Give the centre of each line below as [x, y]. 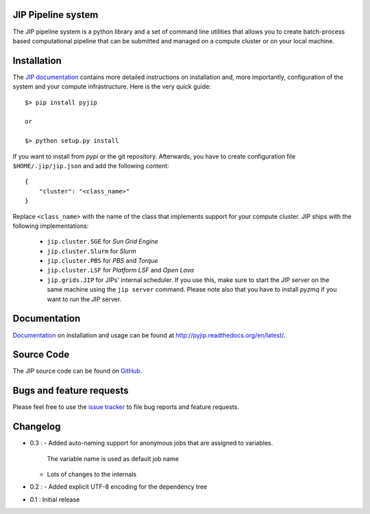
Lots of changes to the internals [92, 474]
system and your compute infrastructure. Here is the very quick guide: [112, 86]
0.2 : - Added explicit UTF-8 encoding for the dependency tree [119, 487]
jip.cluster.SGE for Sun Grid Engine [103, 242]
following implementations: [51, 226]
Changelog [37, 427]
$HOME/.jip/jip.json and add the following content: [91, 165]
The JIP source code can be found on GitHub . [77, 371]
